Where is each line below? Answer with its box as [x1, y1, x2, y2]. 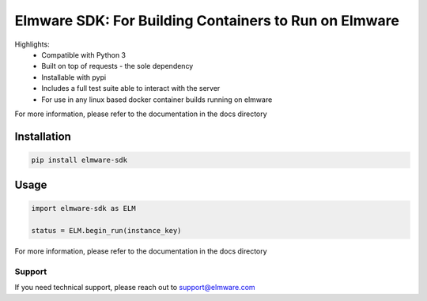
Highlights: [14, 40, 51, 49]
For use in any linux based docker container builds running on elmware [41, 95, 273, 104]
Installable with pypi [41, 72, 107, 82]
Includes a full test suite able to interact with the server [41, 84, 221, 93]
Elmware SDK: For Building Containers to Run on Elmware [14, 12, 399, 29]
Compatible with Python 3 [41, 50, 127, 59]
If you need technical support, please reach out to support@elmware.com [14, 283, 256, 292]
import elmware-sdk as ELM [31, 204, 136, 213]
